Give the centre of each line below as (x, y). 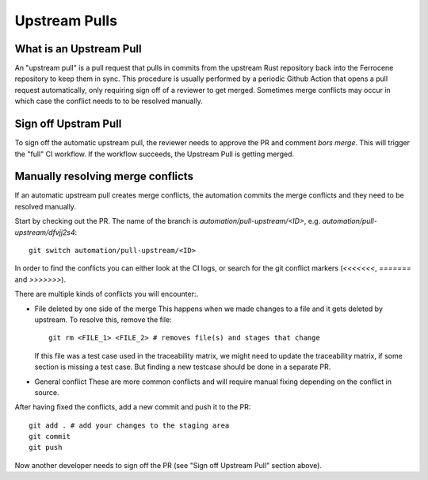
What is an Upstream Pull (78, 49)
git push (46, 447)
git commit (50, 437)
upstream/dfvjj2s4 (45, 232)
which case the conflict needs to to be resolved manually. (109, 101)
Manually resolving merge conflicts (104, 177)
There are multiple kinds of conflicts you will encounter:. (107, 294)
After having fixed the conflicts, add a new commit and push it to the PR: (133, 407)
